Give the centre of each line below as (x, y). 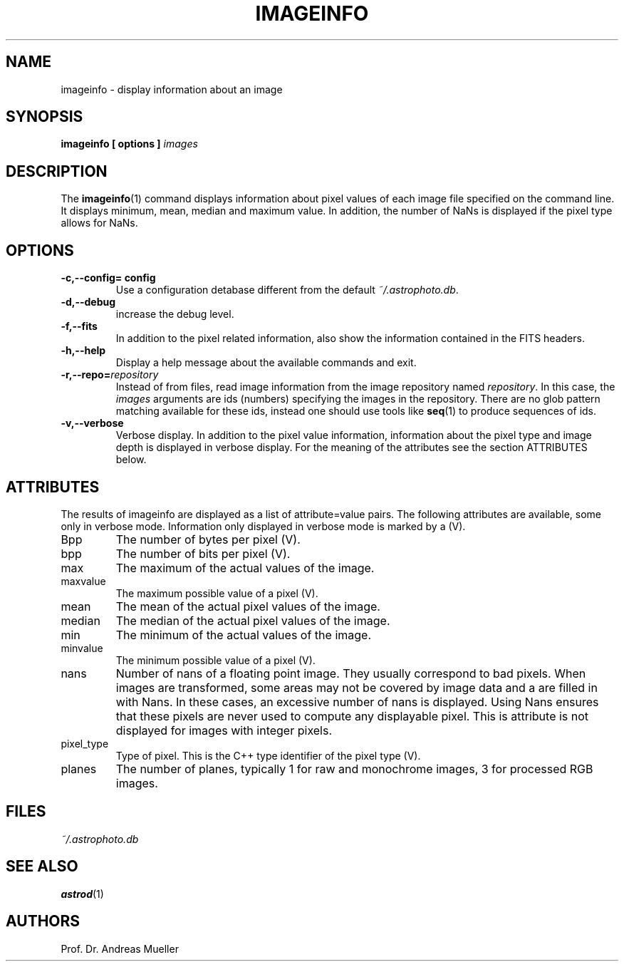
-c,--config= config (108, 278)
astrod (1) (82, 894)
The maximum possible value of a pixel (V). (217, 593)
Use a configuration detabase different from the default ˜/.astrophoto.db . (287, 290)
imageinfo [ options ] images (129, 144)
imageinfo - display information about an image (172, 89)
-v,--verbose (92, 423)
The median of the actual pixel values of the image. (253, 620)
